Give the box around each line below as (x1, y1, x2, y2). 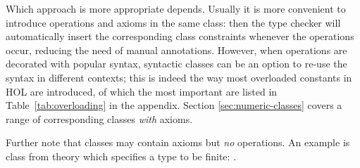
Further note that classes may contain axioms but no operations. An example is (6, 135, 350, 150)
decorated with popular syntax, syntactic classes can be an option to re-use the (6, 56, 347, 71)
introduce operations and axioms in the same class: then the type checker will (6, 15, 341, 30)
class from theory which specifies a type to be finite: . (6, 148, 237, 163)
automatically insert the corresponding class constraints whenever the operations (6, 29, 354, 44)
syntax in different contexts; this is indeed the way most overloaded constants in (6, 70, 352, 84)
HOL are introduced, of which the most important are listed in (6, 84, 278, 98)
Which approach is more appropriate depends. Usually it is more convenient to (6, 1, 346, 15)
